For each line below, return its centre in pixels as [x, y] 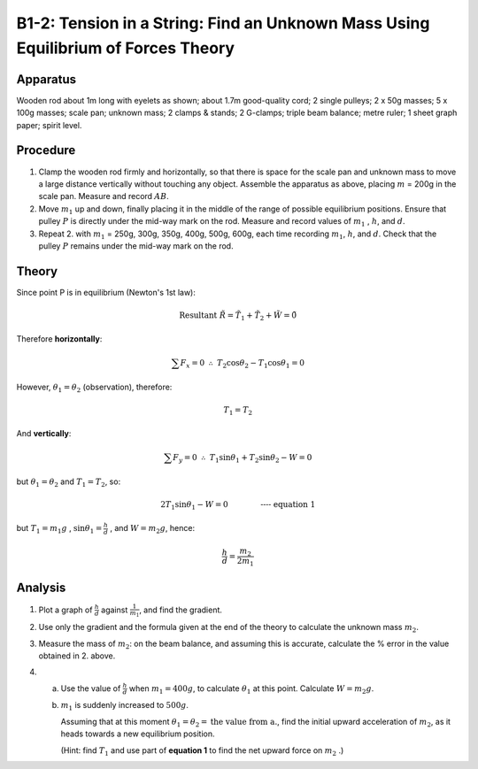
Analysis [41, 588]
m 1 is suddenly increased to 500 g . [125, 706]
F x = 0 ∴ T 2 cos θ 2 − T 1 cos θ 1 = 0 [243, 364]
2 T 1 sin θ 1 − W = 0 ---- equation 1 [238, 506]
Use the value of [91, 688]
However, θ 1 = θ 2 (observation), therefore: [94, 388]
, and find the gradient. [181, 610]
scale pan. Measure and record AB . [104, 196]
